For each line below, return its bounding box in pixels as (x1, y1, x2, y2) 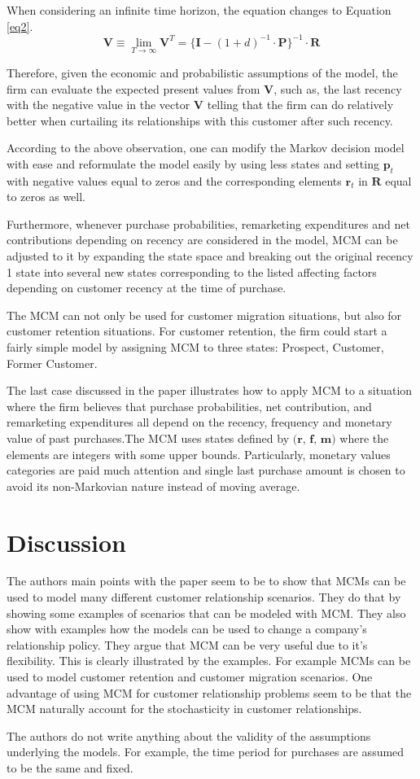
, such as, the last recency (273, 80, 402, 97)
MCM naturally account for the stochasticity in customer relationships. (7, 700, 362, 717)
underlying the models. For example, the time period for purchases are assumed (7, 743, 405, 760)
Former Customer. (7, 354, 98, 371)
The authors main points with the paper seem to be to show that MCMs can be (7, 572, 406, 589)
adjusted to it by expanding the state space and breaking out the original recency (7, 247, 413, 265)
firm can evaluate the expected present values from (7, 80, 260, 97)
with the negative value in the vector (7, 96, 190, 113)
